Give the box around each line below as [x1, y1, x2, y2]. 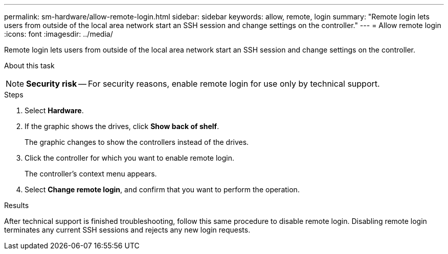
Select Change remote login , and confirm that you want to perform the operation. [25, 185, 300, 194]
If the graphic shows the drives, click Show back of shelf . [25, 122, 219, 131]
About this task [4, 61, 55, 70]
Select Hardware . [25, 106, 84, 115]
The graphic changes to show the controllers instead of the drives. [25, 138, 249, 146]
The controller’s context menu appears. [25, 169, 157, 178]
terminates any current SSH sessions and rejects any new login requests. [4, 225, 251, 234]
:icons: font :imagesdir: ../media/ [4, 30, 113, 38]
